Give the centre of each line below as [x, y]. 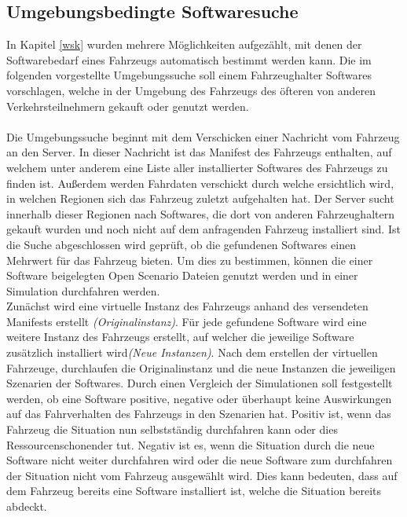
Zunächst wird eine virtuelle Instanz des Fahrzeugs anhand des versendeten [187, 306]
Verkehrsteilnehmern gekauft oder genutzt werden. [128, 106]
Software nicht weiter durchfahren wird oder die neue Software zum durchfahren [200, 460]
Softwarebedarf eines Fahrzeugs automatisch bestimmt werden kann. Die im [189, 59]
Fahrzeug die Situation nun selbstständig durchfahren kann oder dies [172, 429]
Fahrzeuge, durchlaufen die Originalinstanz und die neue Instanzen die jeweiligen [201, 367]
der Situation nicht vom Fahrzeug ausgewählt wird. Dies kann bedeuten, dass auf [202, 475]
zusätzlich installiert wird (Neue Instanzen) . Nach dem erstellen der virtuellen [192, 352]
